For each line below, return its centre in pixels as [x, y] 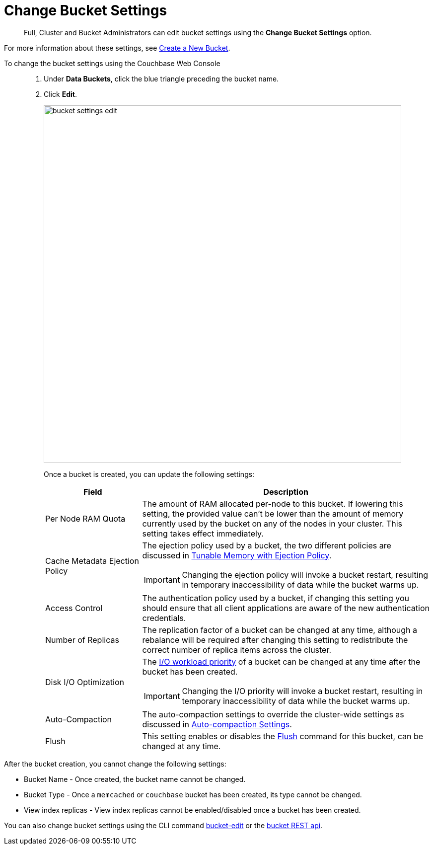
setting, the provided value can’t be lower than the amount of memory [273, 513]
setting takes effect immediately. [203, 533]
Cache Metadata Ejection [92, 561]
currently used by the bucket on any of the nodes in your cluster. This [272, 523]
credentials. [164, 618]
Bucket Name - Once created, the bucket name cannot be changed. [135, 779]
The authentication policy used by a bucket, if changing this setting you [276, 598]
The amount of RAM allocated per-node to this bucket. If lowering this [273, 503]
